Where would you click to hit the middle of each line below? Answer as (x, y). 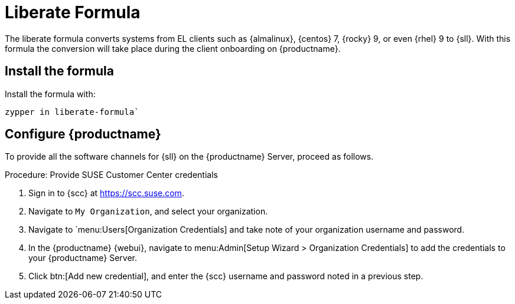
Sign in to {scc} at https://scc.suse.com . (106, 193)
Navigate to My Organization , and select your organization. (148, 212)
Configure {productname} (83, 134)
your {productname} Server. (83, 258)
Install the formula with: (50, 94)
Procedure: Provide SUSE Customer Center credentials (111, 175)
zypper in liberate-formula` (72, 112)
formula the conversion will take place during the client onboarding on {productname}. (173, 48)
